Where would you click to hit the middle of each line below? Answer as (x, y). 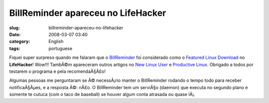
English (56, 42)
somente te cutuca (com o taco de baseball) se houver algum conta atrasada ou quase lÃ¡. (102, 95)
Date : (15, 34)
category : (20, 42)
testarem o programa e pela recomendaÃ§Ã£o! (58, 71)
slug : (14, 28)
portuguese (60, 48)
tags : (15, 48)
